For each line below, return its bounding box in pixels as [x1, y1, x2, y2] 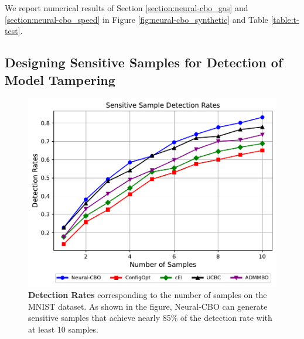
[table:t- [271, 13, 299, 25]
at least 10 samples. [28, 323, 98, 335]
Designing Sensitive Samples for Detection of [5, 53, 283, 71]
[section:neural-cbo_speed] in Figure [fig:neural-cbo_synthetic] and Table [5, 13, 268, 25]
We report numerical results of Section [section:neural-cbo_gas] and [5, 2, 248, 13]
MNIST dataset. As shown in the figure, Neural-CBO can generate [28, 300, 268, 312]
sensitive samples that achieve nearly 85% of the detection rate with [28, 311, 272, 324]
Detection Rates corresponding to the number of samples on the [28, 289, 267, 301]
